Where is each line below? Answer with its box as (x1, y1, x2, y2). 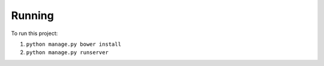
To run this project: (11, 30, 58, 37)
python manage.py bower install (26, 40, 121, 48)
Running (11, 9, 54, 22)
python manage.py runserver (26, 49, 109, 56)
